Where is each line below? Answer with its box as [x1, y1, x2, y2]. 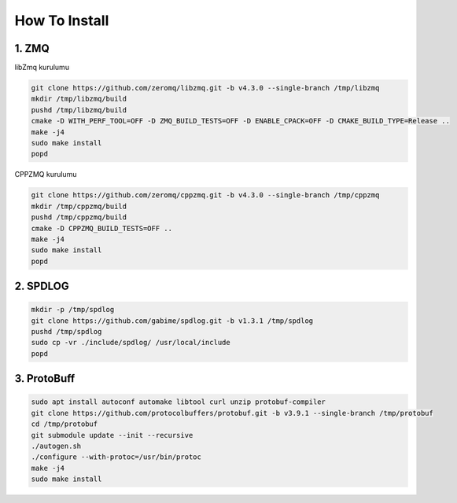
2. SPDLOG [14, 280, 70, 293]
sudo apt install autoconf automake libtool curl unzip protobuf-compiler [31, 398, 326, 406]
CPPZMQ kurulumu [14, 170, 77, 179]
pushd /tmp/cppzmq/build [31, 213, 127, 222]
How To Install [14, 12, 109, 29]
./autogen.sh [31, 442, 82, 451]
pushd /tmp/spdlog [31, 327, 102, 336]
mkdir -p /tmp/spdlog [31, 305, 115, 314]
